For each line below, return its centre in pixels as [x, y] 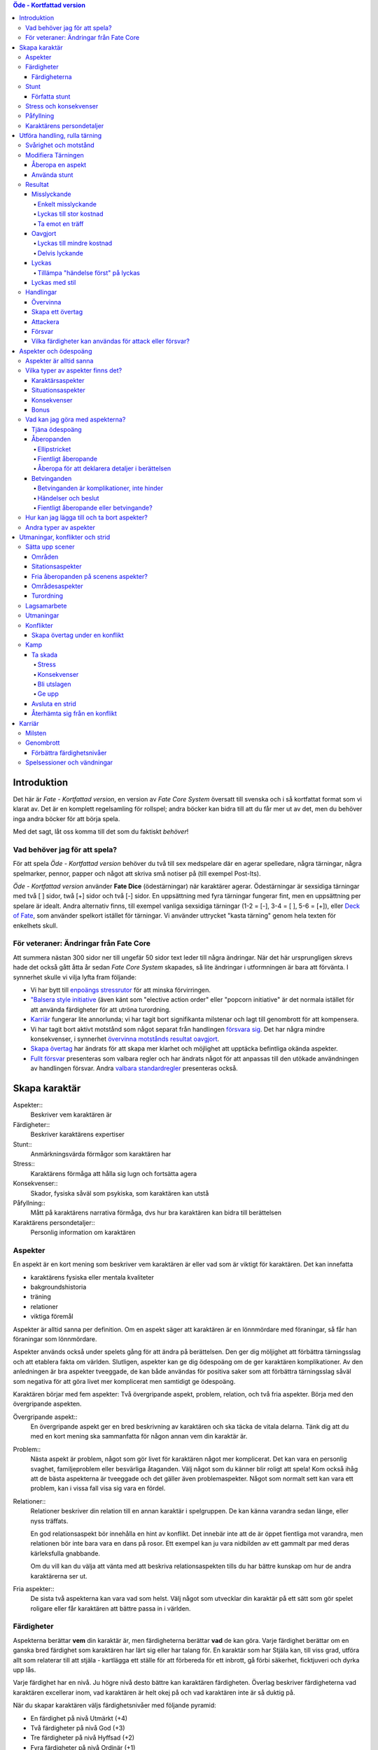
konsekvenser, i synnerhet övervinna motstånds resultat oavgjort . [125, 1039]
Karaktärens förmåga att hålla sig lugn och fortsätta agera [114, 1173]
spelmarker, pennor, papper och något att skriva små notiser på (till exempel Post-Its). [137, 873]
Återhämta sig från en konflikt [74, 713]
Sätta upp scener [50, 547]
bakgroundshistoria [58, 1287]
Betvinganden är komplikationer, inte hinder [100, 488]
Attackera [45, 321]
